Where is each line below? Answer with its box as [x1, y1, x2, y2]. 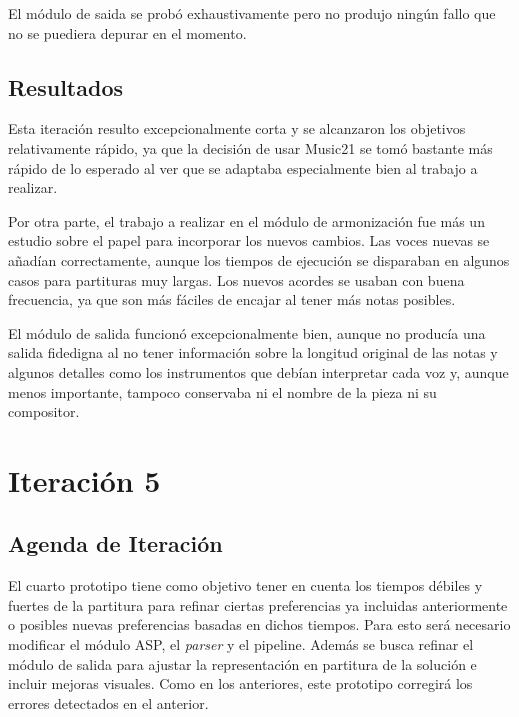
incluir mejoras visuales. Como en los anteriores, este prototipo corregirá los [8, 673, 473, 694]
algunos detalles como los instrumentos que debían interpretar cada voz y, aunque [8, 361, 509, 382]
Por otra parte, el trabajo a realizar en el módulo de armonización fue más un [8, 210, 485, 231]
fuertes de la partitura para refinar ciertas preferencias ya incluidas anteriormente [8, 594, 508, 615]
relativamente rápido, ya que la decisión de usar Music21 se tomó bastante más [8, 137, 493, 158]
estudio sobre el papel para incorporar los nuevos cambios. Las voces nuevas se [8, 230, 490, 251]
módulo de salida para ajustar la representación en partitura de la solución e [8, 653, 477, 674]
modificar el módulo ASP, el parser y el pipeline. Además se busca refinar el [8, 634, 474, 655]
